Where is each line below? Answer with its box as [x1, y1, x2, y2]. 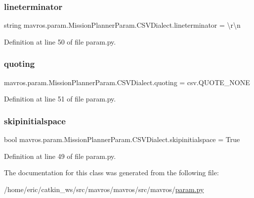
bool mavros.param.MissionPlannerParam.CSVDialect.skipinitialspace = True [4, 134, 240, 145]
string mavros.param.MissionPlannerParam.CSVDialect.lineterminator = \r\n [4, 20, 241, 30]
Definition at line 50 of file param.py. [4, 36, 116, 47]
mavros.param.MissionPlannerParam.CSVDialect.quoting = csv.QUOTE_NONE [4, 77, 250, 87]
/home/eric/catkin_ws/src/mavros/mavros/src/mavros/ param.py [4, 184, 204, 194]
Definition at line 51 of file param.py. [4, 94, 116, 104]
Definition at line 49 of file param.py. [4, 150, 116, 161]
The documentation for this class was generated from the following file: [4, 167, 219, 178]
